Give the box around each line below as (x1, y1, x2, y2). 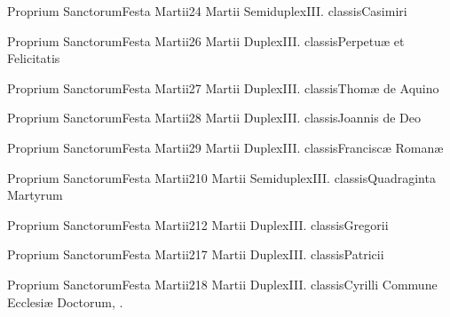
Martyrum (7, 186, 63, 204)
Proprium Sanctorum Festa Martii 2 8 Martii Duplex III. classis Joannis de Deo (7, 108, 421, 127)
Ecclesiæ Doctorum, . (7, 292, 123, 311)
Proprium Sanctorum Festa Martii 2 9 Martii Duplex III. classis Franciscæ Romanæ (7, 138, 444, 156)
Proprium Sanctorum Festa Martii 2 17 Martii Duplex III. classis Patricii (7, 245, 384, 264)
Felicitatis (7, 49, 60, 67)
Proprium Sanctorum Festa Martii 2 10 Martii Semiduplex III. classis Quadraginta (7, 168, 436, 186)
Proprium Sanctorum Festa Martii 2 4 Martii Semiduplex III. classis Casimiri (7, 2, 407, 20)
